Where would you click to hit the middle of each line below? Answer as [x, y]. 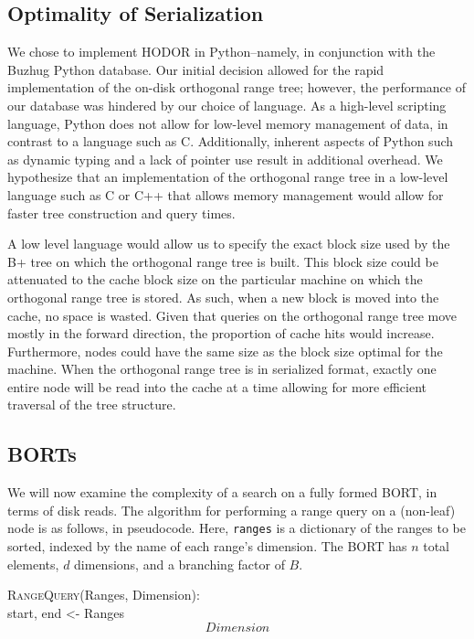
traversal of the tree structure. [92, 405]
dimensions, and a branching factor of [179, 564]
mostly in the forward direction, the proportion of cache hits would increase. [221, 333]
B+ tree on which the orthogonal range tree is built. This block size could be [223, 261]
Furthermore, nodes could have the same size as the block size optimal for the [225, 351]
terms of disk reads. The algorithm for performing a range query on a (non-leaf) [232, 510]
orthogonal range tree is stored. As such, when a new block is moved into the [223, 297]
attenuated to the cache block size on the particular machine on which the [215, 279]
